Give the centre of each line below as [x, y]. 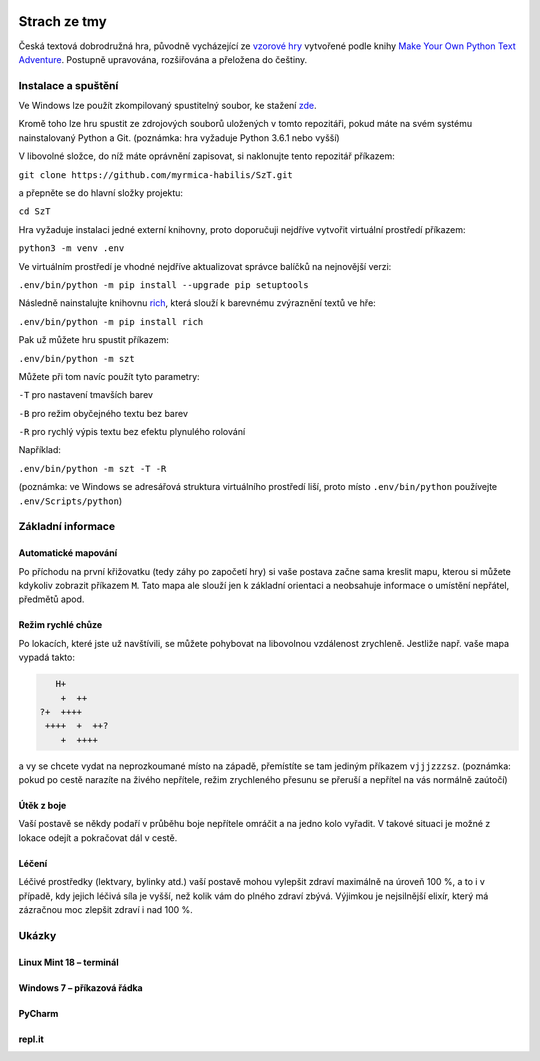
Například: [40, 450]
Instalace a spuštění [68, 85]
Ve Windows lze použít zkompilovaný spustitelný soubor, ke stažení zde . [167, 106]
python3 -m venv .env [71, 248]
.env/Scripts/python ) [70, 501]
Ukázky [37, 935]
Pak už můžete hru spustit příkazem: [93, 340]
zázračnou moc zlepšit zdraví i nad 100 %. [106, 910]
